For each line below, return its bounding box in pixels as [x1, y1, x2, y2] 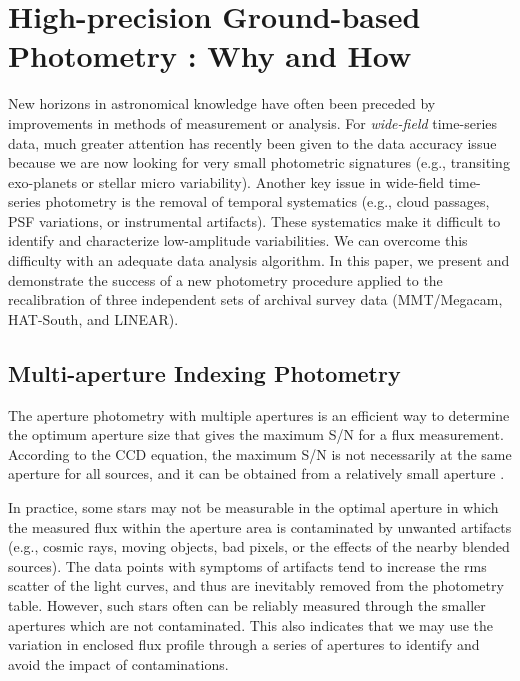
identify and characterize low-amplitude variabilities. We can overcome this [8, 230, 468, 251]
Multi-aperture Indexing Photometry [8, 357, 401, 388]
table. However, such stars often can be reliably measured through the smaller [8, 594, 486, 615]
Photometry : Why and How [8, 35, 412, 76]
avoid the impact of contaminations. [8, 653, 229, 674]
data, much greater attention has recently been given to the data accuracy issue [8, 132, 497, 153]
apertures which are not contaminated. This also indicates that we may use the [8, 614, 494, 635]
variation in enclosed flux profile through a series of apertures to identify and [8, 634, 480, 655]
